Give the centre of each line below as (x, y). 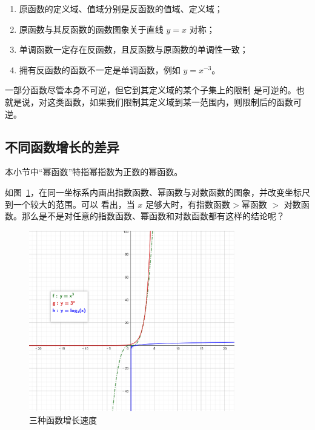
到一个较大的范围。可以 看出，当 (70, 204)
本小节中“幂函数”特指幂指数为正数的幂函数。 (94, 172)
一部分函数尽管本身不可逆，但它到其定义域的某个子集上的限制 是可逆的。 (151, 90)
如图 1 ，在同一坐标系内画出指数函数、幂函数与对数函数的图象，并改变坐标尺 (157, 192)
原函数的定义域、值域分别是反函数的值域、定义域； (121, 8)
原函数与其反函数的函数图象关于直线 (91, 29)
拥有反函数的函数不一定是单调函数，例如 (100, 69)
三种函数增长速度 (63, 420)
